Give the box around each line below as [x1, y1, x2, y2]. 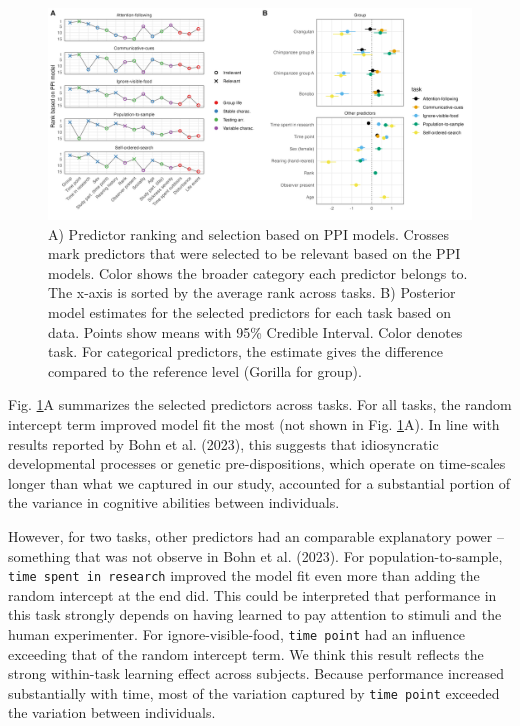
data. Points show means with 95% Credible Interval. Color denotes [48, 321, 463, 342]
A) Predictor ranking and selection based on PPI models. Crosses [48, 223, 449, 244]
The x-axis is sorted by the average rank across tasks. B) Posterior [48, 282, 456, 303]
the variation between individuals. [8, 702, 216, 723]
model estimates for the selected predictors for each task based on [48, 301, 452, 322]
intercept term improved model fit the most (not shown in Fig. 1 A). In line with [8, 413, 500, 434]
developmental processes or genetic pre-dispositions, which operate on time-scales [8, 453, 506, 474]
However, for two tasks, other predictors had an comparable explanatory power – [8, 525, 504, 546]
